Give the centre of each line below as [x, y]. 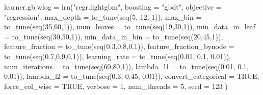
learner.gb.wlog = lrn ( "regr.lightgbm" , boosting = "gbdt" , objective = [113, 7]
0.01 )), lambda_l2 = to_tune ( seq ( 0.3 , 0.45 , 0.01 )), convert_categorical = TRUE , [132, 76]
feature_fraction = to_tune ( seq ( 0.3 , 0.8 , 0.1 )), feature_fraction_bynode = [119, 46]
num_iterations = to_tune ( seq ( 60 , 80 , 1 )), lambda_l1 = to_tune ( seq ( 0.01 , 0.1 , [126, 66]
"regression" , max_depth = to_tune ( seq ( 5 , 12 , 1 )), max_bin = [103, 16]
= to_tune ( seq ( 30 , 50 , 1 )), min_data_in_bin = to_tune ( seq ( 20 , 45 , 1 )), [114, 36]
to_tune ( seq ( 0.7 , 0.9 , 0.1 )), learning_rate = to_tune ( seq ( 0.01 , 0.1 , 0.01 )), [117, 56]
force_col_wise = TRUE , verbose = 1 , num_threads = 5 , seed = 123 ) [116, 86]
